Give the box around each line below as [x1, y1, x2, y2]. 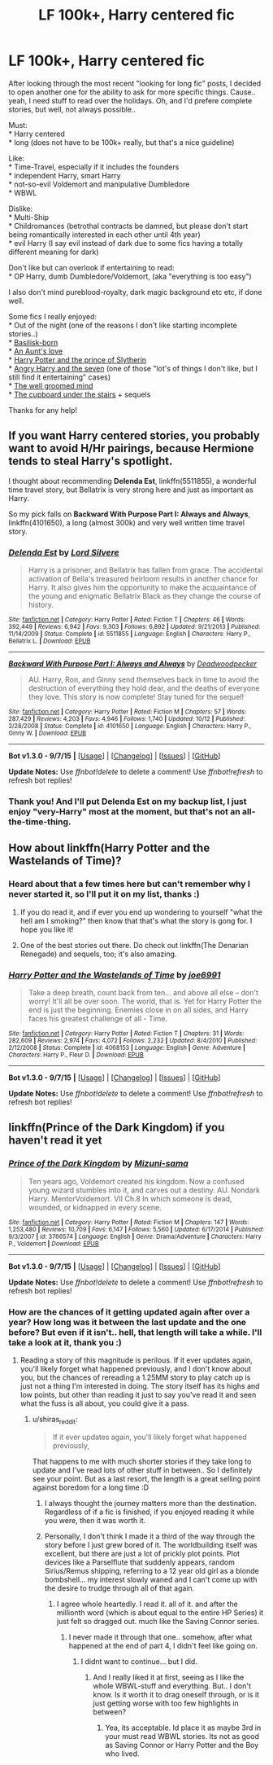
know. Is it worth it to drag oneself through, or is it [93, 1689, 260, 1699]
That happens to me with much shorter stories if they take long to [32, 1456, 252, 1466]
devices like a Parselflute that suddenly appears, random [44, 1557, 236, 1567]
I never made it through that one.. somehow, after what [68, 1631, 253, 1642]
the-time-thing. [8, 816, 71, 828]
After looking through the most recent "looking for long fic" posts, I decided [8, 78, 262, 88]
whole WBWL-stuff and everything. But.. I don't [93, 1680, 252, 1691]
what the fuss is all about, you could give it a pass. [19, 1398, 189, 1408]
